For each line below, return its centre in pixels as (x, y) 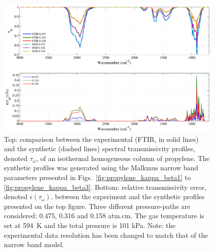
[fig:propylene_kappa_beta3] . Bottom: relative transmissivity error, (105, 187)
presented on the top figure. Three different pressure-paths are (97, 206)
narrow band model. (34, 244)
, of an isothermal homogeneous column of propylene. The (123, 158)
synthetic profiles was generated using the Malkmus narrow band (101, 168)
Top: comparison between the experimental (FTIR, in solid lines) (101, 139)
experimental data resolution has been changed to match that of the (106, 235)
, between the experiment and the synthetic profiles (128, 196)
